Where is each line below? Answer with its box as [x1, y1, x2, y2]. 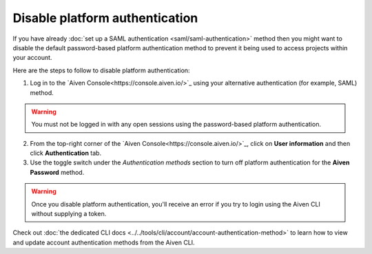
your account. [12, 54, 52, 62]
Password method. [30, 168, 85, 176]
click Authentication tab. [30, 149, 102, 158]
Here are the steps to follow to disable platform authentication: [12, 66, 190, 74]
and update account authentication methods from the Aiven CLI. [12, 238, 196, 246]
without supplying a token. [31, 210, 107, 218]
